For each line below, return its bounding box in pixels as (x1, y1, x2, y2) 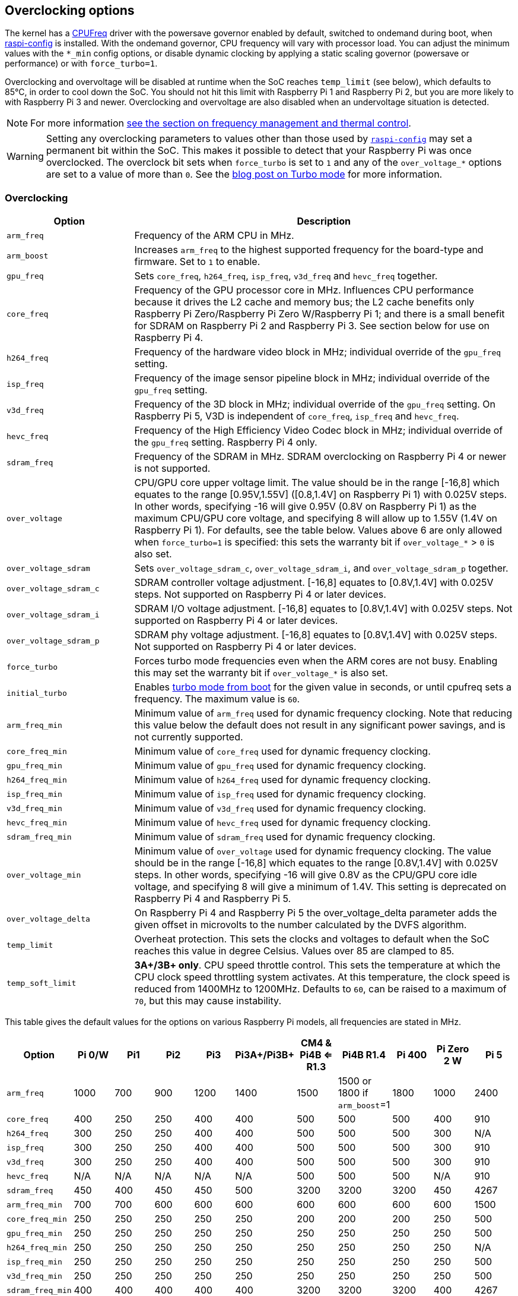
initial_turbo (7, 688, 67, 698)
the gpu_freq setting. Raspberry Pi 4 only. (134, 436, 317, 449)
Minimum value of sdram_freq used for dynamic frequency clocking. (134, 831, 436, 843)
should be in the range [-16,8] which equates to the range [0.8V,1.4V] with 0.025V (134, 857, 498, 869)
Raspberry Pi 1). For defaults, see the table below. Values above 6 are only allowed (134, 524, 503, 537)
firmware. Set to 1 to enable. (134, 256, 260, 268)
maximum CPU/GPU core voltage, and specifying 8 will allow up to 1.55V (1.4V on (134, 512, 497, 525)
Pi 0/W (77, 1049, 109, 1061)
